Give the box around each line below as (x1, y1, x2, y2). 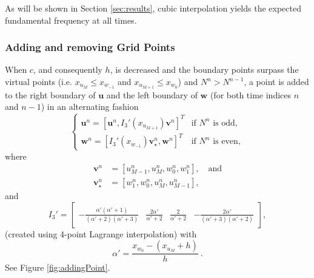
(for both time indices (210, 88, 292, 101)
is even (213, 137, 238, 146)
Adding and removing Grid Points (5, 39, 175, 55)
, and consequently (33, 63, 102, 76)
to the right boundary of (5, 88, 96, 101)
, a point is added (244, 75, 309, 87)
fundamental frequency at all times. (5, 13, 137, 26)
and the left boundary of (106, 88, 198, 101)
